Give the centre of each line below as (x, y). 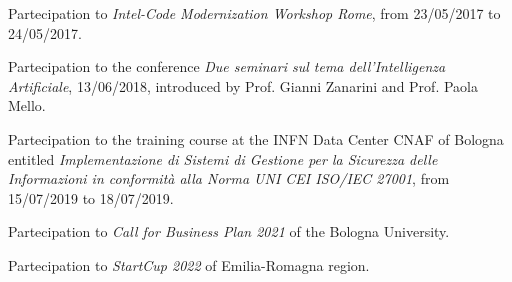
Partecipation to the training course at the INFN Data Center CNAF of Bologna (256, 138)
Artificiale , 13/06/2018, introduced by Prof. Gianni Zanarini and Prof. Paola (243, 85)
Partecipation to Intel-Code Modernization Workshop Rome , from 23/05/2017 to (254, 13)
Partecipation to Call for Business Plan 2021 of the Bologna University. (229, 231)
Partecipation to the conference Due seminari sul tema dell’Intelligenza (227, 66)
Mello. (27, 105)
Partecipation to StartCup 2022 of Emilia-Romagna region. (189, 264)
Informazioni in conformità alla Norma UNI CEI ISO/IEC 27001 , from (229, 178)
